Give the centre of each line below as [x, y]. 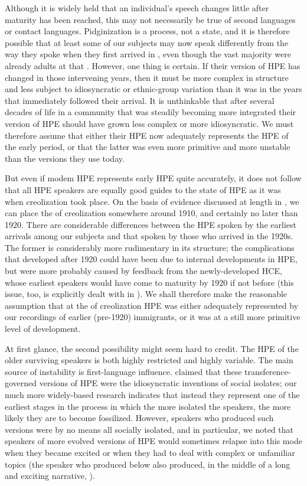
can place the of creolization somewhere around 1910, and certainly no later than [151, 213]
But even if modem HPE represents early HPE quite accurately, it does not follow [153, 178]
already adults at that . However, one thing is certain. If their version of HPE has [153, 65]
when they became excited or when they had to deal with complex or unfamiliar [150, 452]
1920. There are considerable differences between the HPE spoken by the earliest [151, 224]
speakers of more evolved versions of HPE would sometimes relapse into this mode [153, 441]
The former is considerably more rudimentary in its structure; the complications [150, 247]
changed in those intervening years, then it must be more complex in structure [147, 77]
